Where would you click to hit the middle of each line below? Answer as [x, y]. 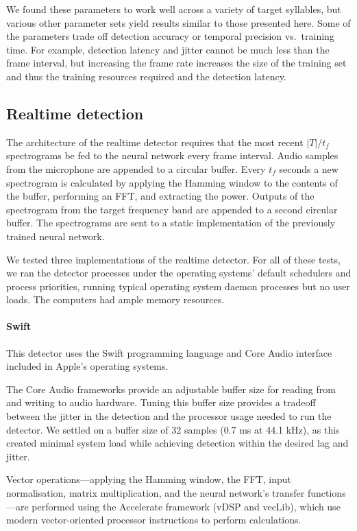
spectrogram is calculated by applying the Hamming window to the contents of [172, 182]
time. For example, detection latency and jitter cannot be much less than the [168, 49]
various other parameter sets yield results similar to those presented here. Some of [178, 22]
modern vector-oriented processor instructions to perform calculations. [154, 520]
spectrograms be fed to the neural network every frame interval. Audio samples [172, 155]
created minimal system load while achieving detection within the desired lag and [177, 443]
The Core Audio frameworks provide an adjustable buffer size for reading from [171, 389]
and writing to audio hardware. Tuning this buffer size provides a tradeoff [161, 402]
